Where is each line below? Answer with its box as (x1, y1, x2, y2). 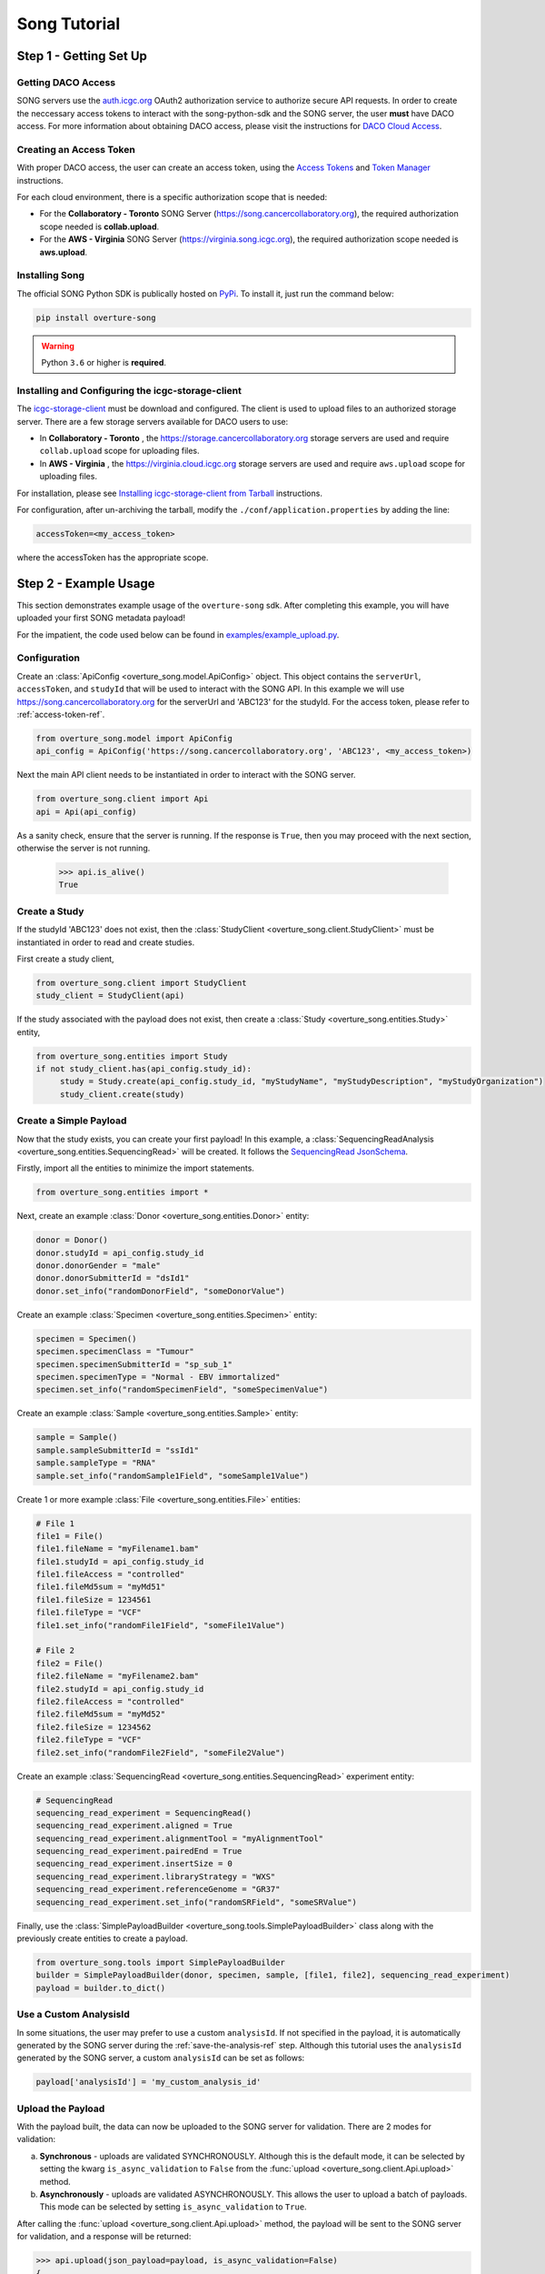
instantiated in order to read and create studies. (16, 937, 195, 948)
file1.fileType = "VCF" (35, 1607, 143, 1618)
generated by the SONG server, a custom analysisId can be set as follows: (16, 2052, 305, 2064)
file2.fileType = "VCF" (35, 1735, 143, 1746)
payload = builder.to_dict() (35, 1983, 166, 1993)
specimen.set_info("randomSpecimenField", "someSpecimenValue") (35, 1384, 329, 1395)
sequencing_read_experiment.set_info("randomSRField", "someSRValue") (35, 1897, 358, 1907)
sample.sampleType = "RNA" (35, 1458, 156, 1468)
